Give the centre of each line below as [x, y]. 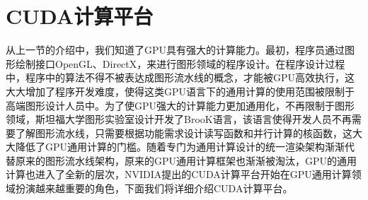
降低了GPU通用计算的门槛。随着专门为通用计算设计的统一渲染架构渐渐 [180, 147]
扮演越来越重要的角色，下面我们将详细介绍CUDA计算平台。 [154, 188]
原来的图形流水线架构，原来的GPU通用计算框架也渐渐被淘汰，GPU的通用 [186, 160]
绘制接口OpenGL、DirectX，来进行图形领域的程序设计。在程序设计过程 [180, 63]
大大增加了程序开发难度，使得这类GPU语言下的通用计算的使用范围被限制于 [180, 91]
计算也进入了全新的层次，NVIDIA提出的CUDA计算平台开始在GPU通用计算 [179, 174]
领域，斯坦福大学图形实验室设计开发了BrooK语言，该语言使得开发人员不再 [179, 119]
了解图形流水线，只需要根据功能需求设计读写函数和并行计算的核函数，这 [184, 133]
